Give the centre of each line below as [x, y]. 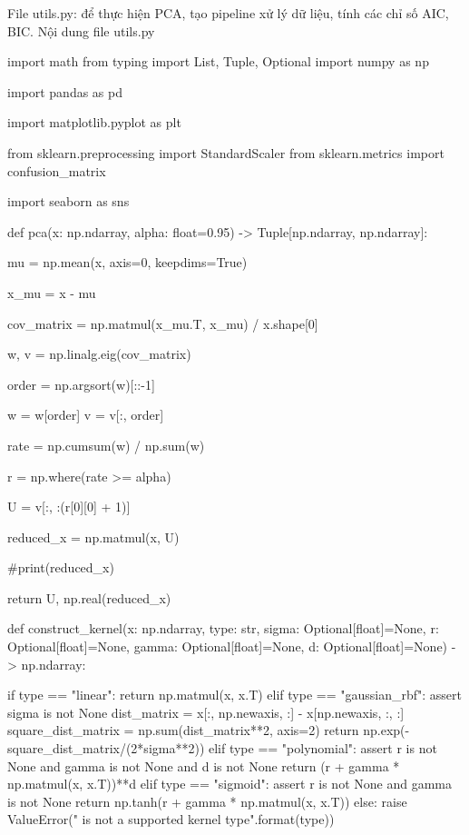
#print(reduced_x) [61, 567]
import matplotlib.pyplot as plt [94, 122]
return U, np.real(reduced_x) [89, 597]
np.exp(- [386, 730]
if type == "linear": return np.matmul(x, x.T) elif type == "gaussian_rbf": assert [235, 695]
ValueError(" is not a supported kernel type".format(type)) [171, 819]
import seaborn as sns [68, 201]
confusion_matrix [57, 170]
